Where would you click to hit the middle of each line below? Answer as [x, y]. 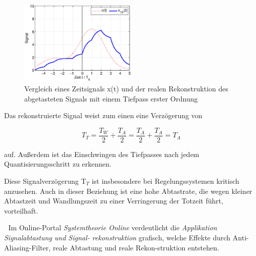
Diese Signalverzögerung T [45, 181]
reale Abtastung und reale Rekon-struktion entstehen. [136, 247]
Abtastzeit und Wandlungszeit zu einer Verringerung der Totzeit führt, [114, 201]
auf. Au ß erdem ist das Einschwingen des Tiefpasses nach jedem [102, 154]
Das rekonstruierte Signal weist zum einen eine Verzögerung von [103, 115]
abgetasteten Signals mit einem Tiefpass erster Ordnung [111, 98]
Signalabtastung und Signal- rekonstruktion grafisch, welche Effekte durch [117, 237]
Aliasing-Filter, [28, 247]
